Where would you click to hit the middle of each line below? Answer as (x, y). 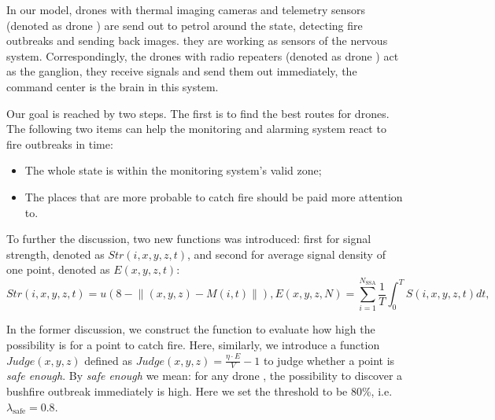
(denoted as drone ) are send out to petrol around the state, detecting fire (185, 25)
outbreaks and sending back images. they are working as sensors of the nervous (197, 41)
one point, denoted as (58, 269)
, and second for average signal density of (286, 254)
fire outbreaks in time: (60, 144)
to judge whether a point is (329, 360)
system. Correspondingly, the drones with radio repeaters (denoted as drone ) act (203, 55)
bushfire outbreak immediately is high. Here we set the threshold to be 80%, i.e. (199, 391)
